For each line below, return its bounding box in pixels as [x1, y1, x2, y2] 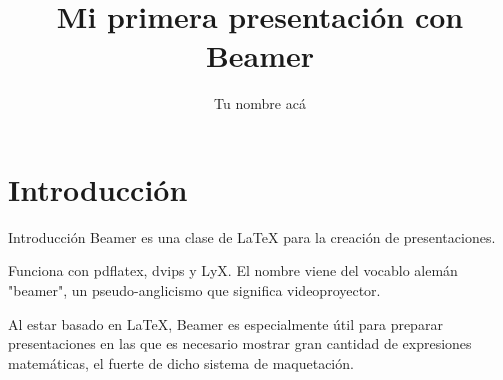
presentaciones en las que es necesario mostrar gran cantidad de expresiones [8, 333, 472, 354]
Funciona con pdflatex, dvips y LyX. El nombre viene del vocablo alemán [8, 260, 458, 281]
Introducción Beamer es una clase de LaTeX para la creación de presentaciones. [8, 226, 496, 247]
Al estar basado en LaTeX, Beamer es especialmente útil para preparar [8, 313, 443, 334]
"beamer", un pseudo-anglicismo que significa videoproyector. [8, 280, 381, 301]
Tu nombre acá [214, 93, 306, 114]
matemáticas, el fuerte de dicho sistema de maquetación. [8, 352, 354, 373]
